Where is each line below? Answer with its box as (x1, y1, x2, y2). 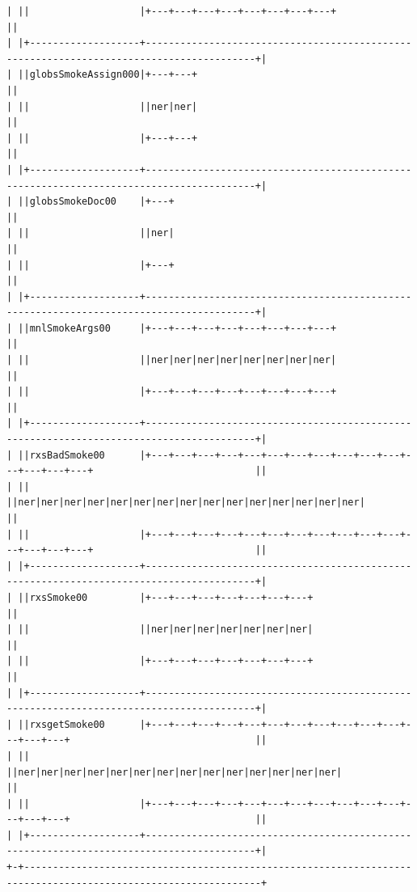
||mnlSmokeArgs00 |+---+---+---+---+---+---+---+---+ (18, 322, 337, 334)
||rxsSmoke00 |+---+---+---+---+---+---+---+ (18, 591, 314, 603)
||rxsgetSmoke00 (18, 718, 105, 730)
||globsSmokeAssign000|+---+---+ (18, 69, 198, 81)
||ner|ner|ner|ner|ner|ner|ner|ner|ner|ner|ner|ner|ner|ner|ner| (6, 497, 365, 509)
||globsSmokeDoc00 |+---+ (18, 196, 175, 208)
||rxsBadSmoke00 (18, 449, 105, 461)
